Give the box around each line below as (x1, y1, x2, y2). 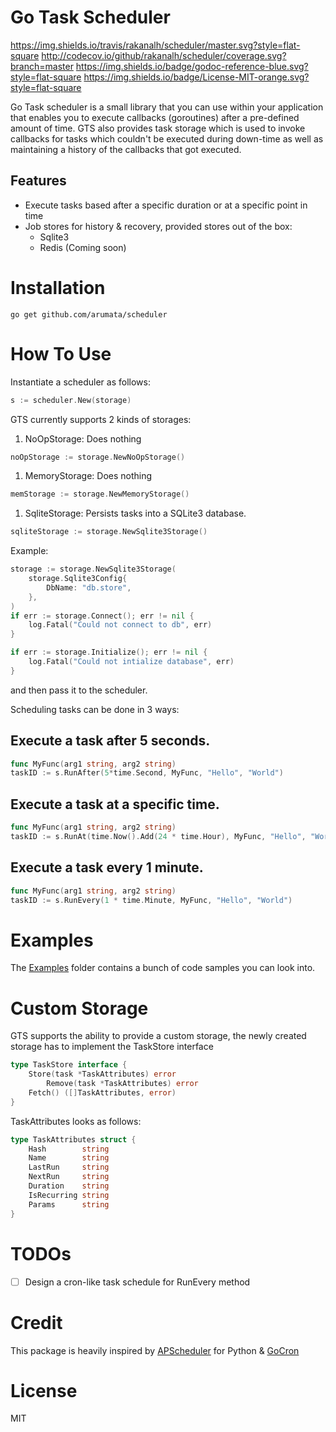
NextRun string (28, 1172, 110, 1182)
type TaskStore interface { (10, 1060, 128, 1070)
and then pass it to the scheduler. (10, 684, 148, 696)
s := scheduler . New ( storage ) (10, 395, 132, 405)
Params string (28, 1199, 110, 1210)
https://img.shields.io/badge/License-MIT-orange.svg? (83, 71, 310, 83)
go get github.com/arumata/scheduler (10, 309, 168, 320)
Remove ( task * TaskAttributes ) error (46, 1079, 199, 1089)
